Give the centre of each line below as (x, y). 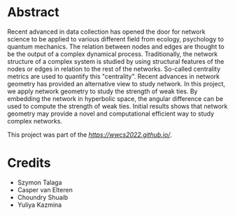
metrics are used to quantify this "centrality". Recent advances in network (114, 76)
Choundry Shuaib (43, 197)
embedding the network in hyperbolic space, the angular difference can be (115, 98)
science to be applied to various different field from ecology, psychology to (115, 39)
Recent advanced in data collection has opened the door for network (106, 32)
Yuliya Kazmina (40, 205)
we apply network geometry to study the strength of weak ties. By (102, 91)
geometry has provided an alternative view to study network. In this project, (116, 83)
